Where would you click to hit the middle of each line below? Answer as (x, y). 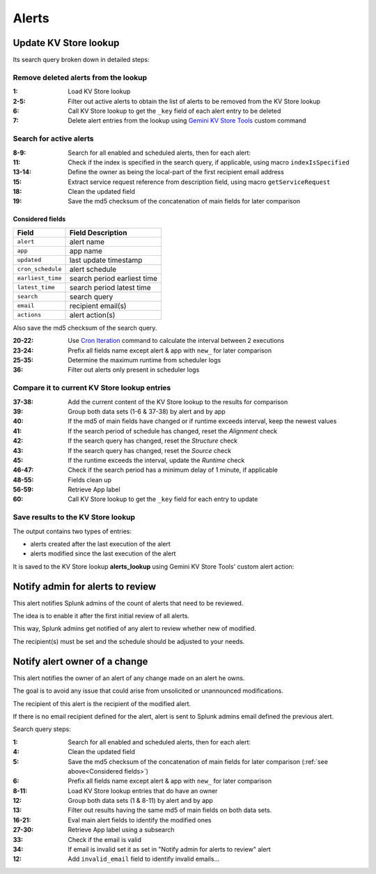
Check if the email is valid (105, 839)
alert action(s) (92, 315)
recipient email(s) (98, 305)
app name (86, 251)
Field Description (98, 232)
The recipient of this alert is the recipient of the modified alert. (102, 703)
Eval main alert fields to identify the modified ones (140, 820)
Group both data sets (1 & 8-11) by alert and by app (141, 801)
